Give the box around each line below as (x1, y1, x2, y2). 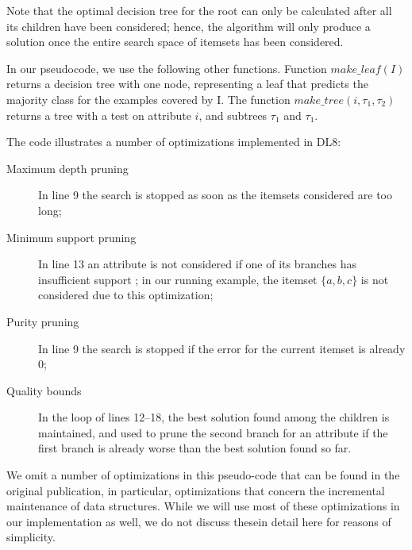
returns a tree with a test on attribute (6, 106, 191, 123)
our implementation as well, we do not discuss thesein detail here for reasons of (6, 513, 391, 529)
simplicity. (6, 529, 56, 545)
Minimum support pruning (6, 229, 137, 245)
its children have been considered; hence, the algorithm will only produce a (6, 17, 371, 34)
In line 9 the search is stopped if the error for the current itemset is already (38, 340, 406, 356)
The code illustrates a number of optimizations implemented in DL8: (6, 133, 341, 150)
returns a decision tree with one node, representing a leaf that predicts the (6, 75, 368, 92)
